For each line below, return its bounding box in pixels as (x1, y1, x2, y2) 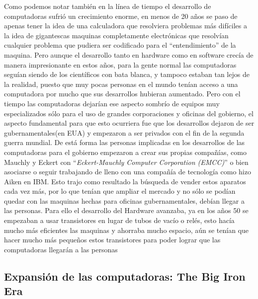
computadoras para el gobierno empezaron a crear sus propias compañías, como (4, 147, 247, 157)
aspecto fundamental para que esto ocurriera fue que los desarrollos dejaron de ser (4, 118, 255, 128)
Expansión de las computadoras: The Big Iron (4, 268, 246, 284)
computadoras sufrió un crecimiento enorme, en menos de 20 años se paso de (4, 10, 238, 21)
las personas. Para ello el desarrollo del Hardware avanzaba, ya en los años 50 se (4, 205, 249, 216)
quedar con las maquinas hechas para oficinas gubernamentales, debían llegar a (4, 195, 245, 206)
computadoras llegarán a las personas (4, 244, 118, 254)
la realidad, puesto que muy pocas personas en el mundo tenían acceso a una (4, 78, 238, 89)
